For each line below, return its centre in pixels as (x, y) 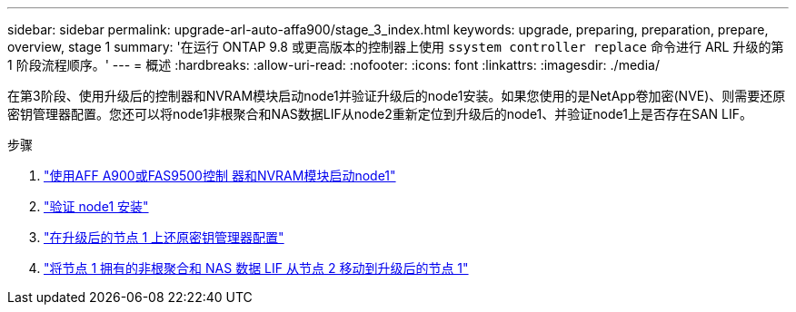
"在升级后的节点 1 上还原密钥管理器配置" (164, 237)
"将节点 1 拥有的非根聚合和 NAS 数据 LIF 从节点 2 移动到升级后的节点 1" (256, 268)
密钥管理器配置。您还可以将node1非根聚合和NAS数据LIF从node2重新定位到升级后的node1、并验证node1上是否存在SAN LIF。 (380, 114)
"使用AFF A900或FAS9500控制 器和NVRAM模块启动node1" (220, 175)
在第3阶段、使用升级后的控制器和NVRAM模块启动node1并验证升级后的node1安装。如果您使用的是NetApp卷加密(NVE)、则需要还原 (397, 96)
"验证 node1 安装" (96, 206)
